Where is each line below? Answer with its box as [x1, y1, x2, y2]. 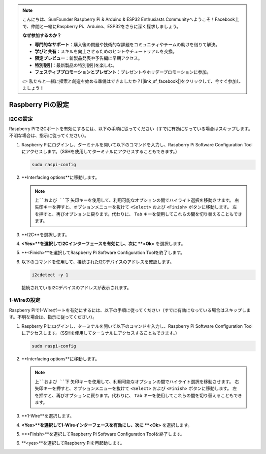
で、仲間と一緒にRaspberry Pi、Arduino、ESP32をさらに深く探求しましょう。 [22, 23, 181, 29]
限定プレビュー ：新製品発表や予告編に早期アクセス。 [34, 55, 143, 61]
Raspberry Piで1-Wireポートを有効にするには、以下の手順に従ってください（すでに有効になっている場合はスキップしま [9, 307, 251, 313]
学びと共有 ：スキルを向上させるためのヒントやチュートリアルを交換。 [34, 48, 177, 54]
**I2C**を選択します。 [21, 232, 70, 238]
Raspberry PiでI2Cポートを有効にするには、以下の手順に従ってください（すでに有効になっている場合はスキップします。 [9, 126, 253, 132]
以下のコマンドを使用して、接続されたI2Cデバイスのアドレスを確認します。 [21, 259, 174, 265]
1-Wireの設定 [9, 297, 40, 304]
